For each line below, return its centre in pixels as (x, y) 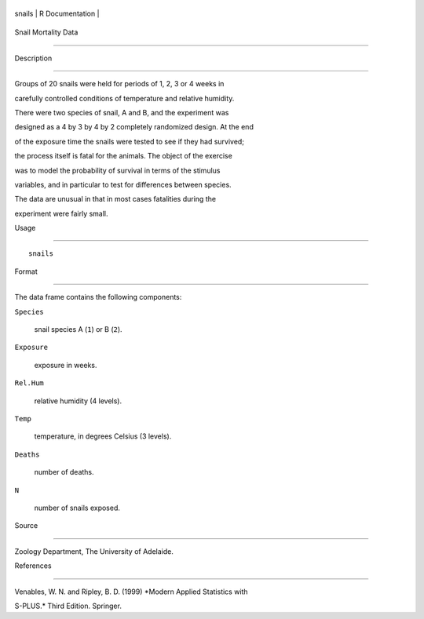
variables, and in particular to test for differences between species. (123, 184)
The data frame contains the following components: (98, 297)
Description (33, 58)
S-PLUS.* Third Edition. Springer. (68, 606)
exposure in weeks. (66, 365)
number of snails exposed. (77, 508)
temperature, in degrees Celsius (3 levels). (103, 436)
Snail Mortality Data (46, 32)
